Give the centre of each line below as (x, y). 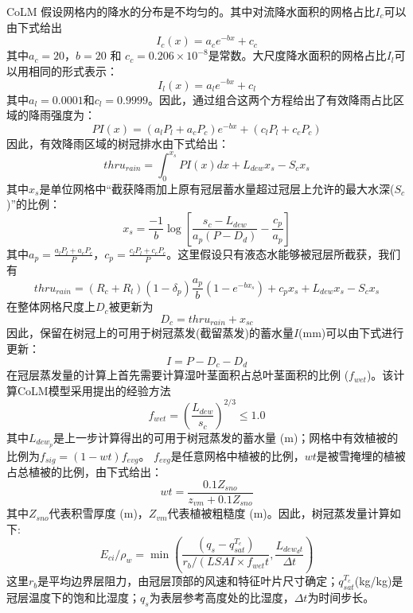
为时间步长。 (341, 597)
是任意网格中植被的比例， (238, 455)
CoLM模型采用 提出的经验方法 (94, 390)
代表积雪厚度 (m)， (99, 513)
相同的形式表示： (73, 70)
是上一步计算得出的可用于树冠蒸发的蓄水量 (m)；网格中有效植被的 (226, 437)
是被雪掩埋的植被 (361, 455)
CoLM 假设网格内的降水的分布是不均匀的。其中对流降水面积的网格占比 (191, 11)
